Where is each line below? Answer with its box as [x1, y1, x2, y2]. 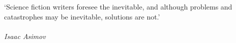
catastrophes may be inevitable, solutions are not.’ [4, 11, 160, 21]
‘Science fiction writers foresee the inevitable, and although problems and [4, 1, 232, 11]
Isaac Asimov [4, 30, 46, 41]
